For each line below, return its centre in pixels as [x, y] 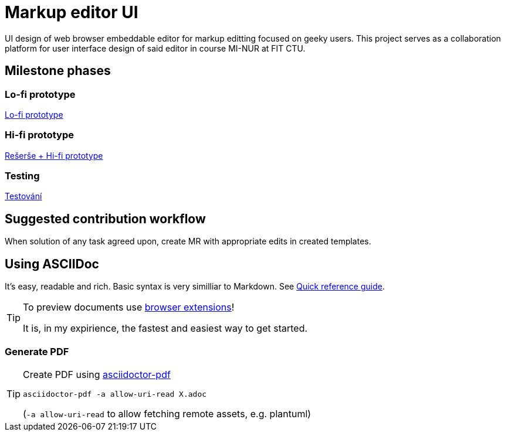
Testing [22, 176]
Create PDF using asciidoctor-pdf [97, 374]
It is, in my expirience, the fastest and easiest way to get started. [165, 328]
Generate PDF [37, 351]
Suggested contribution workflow [105, 219]
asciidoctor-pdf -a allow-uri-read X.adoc [115, 394]
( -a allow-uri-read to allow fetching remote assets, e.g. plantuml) [167, 413]
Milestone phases [58, 71]
